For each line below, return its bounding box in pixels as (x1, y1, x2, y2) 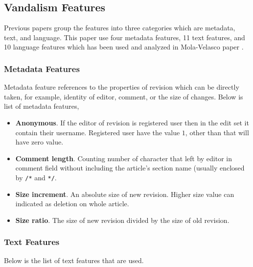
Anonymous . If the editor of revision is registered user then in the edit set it (15, 117, 249, 127)
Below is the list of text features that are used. (4, 255, 144, 265)
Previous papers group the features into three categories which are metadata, (4, 23, 235, 33)
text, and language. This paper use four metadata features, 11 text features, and (4, 32, 245, 42)
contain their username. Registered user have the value (15, 127, 180, 137)
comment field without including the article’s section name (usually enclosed (15, 163, 245, 173)
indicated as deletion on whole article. (15, 198, 129, 209)
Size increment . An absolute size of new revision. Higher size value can (15, 189, 234, 199)
